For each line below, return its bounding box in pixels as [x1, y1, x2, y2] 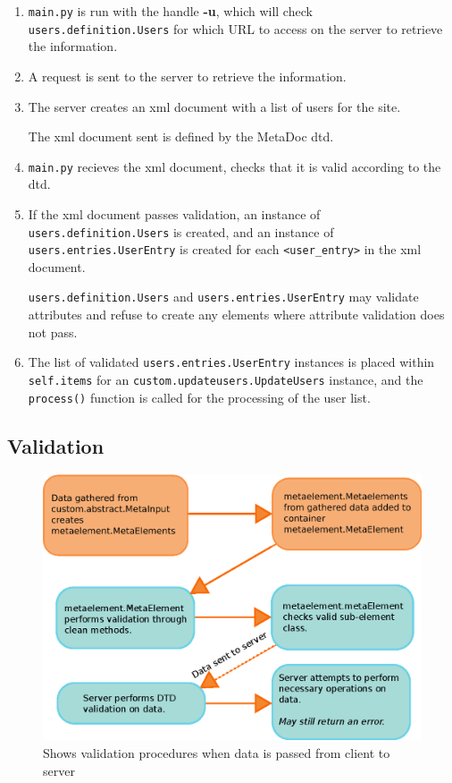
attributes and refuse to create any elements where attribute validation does [28, 305, 445, 324]
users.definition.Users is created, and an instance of [28, 222, 334, 241]
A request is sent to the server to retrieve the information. [28, 66, 347, 85]
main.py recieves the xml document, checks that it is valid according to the [28, 157, 441, 175]
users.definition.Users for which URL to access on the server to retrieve [28, 19, 443, 38]
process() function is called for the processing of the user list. [28, 387, 371, 406]
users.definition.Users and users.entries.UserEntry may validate [28, 287, 419, 306]
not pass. [28, 322, 78, 341]
